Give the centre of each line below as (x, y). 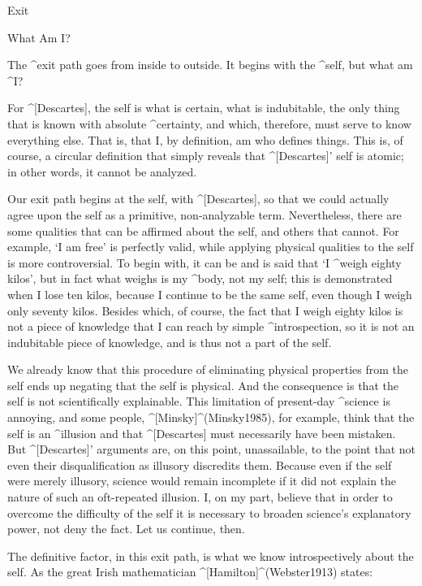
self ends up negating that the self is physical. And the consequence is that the (203, 385)
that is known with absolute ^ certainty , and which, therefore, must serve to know (209, 123)
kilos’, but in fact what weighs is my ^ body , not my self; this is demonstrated (200, 278)
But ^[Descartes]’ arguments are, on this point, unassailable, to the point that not (212, 449)
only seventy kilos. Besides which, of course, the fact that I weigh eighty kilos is (205, 310)
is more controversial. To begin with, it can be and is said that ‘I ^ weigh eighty (205, 262)
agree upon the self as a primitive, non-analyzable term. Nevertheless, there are (205, 214)
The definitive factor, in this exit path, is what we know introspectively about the (211, 556)
